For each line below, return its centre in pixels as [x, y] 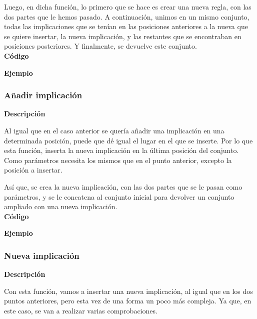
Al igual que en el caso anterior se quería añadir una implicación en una [114, 130]
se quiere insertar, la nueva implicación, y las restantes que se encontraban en [123, 36]
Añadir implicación [43, 95]
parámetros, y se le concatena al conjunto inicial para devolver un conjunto [119, 196]
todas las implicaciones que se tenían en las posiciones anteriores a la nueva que [126, 26]
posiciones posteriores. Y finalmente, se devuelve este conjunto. [100, 46]
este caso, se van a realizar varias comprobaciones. [81, 310]
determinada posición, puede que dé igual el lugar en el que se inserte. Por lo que [128, 140]
